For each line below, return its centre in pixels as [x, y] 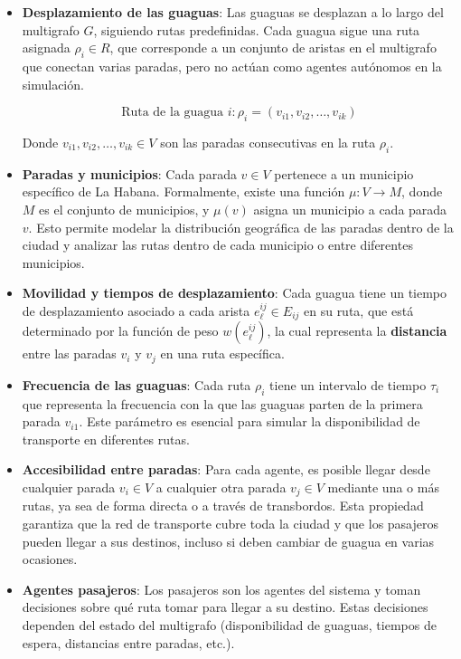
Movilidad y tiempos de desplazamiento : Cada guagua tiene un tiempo [235, 293]
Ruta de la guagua [173, 113]
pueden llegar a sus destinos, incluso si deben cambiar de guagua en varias [228, 541]
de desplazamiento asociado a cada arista [136, 310]
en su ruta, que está [359, 310]
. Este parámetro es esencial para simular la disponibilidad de [249, 421]
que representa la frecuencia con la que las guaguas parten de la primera [222, 403]
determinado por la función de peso [120, 331]
